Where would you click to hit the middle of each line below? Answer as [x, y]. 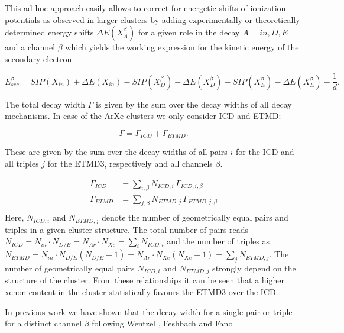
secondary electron [38, 58]
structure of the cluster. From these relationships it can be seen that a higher [145, 280]
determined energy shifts [49, 32]
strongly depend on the [254, 268]
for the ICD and [265, 152]
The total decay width [45, 104]
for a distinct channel [43, 323]
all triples [22, 164]
